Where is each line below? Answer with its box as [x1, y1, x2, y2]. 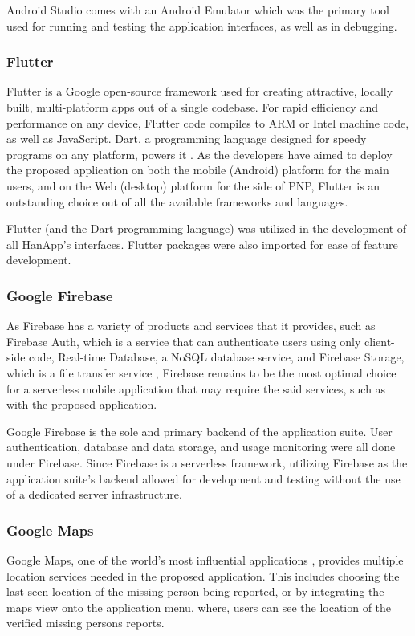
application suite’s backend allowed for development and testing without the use [6, 470, 401, 487]
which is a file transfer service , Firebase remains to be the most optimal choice [6, 364, 397, 381]
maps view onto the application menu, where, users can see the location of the [6, 598, 392, 615]
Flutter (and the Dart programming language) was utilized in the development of [6, 220, 407, 237]
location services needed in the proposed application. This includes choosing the [6, 567, 400, 584]
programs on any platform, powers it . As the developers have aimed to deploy [6, 145, 393, 162]
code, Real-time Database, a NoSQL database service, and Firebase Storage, [29, 349, 405, 365]
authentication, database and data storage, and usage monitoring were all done [6, 438, 396, 455]
